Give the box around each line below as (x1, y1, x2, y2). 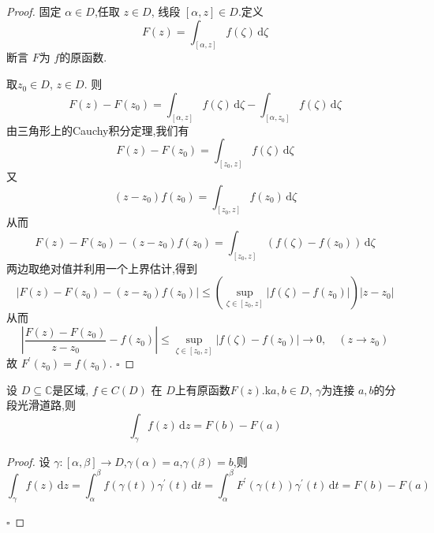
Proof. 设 (6, 453, 51, 469)
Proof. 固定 (6, 3, 62, 19)
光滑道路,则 (17, 397, 76, 413)
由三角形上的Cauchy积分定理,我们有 (6, 121, 189, 138)
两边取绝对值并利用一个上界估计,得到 (6, 259, 197, 276)
